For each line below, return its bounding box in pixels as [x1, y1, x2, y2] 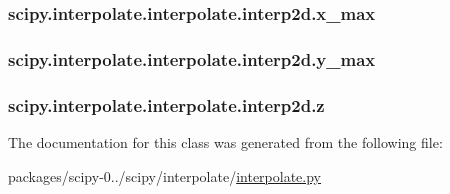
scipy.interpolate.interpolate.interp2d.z [8, 92, 325, 117]
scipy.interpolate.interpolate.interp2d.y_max [8, 46, 376, 71]
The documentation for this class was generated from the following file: [8, 131, 443, 152]
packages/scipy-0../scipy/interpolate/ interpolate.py [8, 165, 322, 186]
